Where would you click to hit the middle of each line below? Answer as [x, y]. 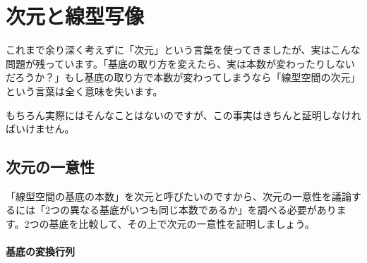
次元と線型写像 [75, 16]
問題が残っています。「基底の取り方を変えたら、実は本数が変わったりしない [180, 63]
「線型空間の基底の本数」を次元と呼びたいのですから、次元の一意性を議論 [179, 196]
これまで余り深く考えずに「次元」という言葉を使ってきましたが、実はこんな [183, 50]
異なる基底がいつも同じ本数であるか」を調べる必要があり [203, 210]
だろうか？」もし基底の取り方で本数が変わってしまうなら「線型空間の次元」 [183, 77]
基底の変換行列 [40, 251]
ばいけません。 [40, 129]
